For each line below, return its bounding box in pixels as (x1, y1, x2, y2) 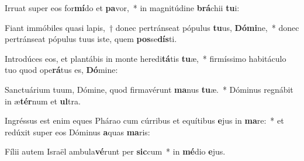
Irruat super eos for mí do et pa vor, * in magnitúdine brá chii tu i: (5, 2, 240, 13)
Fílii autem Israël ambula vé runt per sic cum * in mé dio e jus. (5, 145, 226, 157)
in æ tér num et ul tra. (5, 94, 81, 107)
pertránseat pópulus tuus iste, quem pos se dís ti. (5, 33, 177, 45)
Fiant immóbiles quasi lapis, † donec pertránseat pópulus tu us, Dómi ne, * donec (5, 21, 299, 33)
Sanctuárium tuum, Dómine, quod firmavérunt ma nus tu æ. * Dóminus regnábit (5, 83, 293, 95)
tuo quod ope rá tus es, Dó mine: (5, 64, 118, 76)
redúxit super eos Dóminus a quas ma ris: (5, 125, 150, 138)
